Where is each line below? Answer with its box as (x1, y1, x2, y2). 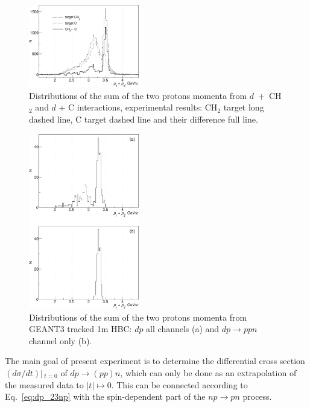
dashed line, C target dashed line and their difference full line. (29, 112, 258, 125)
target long (223, 101, 264, 114)
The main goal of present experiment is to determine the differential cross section (5, 354, 305, 367)
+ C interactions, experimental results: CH (59, 101, 218, 114)
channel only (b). (29, 334, 92, 347)
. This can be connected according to (111, 378, 248, 391)
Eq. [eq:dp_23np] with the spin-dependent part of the (5, 390, 206, 403)
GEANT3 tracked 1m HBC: (29, 322, 132, 335)
